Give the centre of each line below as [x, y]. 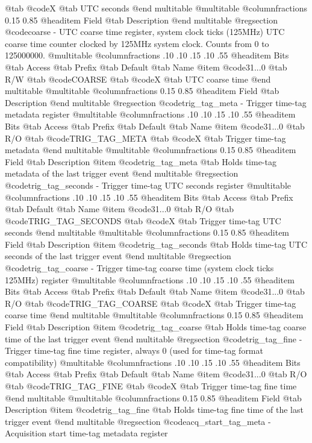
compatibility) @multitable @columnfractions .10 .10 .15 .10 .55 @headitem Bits [153, 362]
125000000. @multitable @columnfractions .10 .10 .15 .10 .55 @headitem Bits [147, 55]
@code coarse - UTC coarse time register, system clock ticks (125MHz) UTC [145, 32]
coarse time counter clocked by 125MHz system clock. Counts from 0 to [137, 43]
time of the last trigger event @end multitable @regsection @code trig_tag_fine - [154, 338]
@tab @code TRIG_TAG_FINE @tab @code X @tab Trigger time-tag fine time [151, 386]
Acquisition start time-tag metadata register [86, 433]
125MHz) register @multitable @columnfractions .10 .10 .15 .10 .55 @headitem [150, 279]
